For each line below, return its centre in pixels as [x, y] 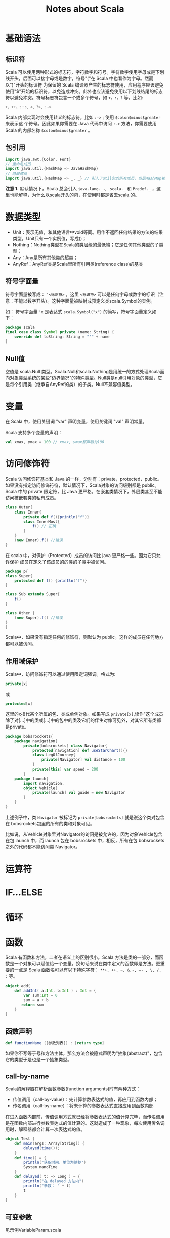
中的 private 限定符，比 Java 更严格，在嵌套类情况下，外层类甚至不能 [90, 491]
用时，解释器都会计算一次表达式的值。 [45, 1129]
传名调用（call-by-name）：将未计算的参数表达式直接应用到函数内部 [83, 1106]
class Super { [19, 576]
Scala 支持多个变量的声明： [34, 433]
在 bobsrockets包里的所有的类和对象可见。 [50, 823]
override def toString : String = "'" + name [62, 337]
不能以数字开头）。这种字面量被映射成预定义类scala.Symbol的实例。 [84, 301]
